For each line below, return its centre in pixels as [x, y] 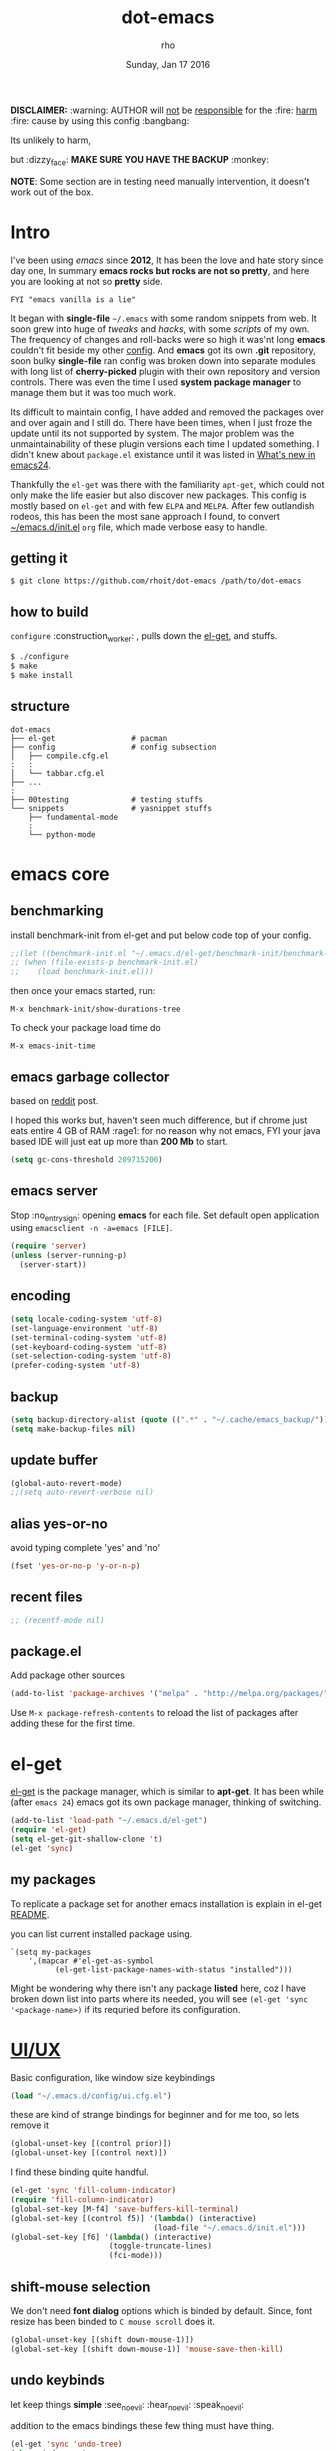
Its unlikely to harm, [51, 140]
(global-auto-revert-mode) [66, 1483]
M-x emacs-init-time [53, 1046]
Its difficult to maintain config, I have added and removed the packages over [167, 412]
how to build [49, 611]
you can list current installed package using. [101, 1933]
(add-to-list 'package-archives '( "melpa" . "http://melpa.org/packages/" [169, 1694]
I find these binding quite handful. [80, 2172]
